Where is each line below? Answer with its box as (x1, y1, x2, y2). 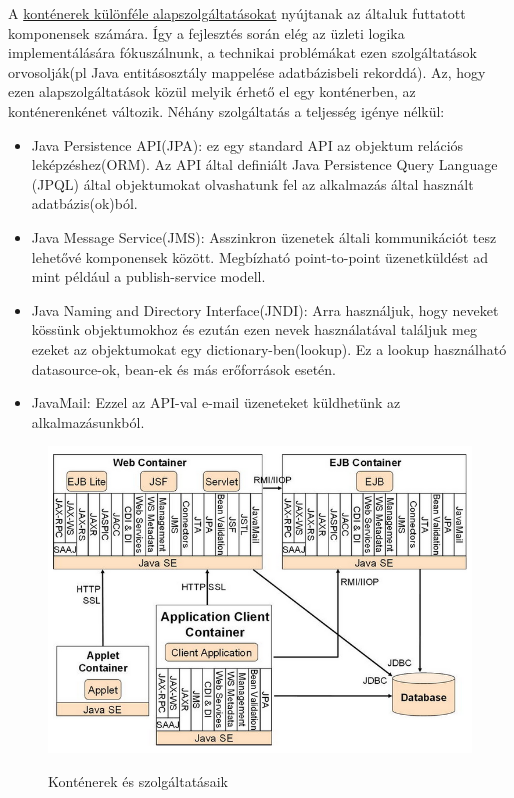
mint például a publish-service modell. (31, 266, 266, 287)
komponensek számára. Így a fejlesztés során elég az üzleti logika (8, 22, 405, 43)
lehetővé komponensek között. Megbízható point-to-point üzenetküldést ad (31, 246, 489, 267)
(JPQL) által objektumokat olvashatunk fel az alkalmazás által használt (31, 173, 474, 194)
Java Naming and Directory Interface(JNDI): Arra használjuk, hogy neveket (31, 299, 499, 320)
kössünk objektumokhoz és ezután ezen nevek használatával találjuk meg (31, 319, 477, 340)
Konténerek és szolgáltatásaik (48, 770, 228, 791)
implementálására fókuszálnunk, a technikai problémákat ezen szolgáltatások (8, 42, 477, 63)
